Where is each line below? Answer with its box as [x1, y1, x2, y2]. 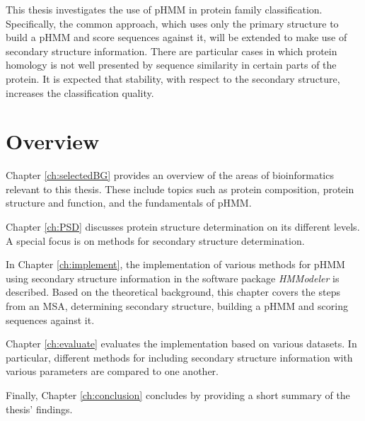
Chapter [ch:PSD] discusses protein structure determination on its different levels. [6, 219, 360, 234]
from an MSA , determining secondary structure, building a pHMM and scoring [6, 299, 348, 313]
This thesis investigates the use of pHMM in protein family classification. [6, 2, 323, 16]
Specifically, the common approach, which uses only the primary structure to [6, 16, 339, 30]
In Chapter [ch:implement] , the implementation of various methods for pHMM [6, 257, 345, 272]
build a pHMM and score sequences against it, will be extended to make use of [6, 30, 347, 45]
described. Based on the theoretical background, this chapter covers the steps [6, 284, 340, 299]
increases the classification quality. [6, 85, 154, 100]
